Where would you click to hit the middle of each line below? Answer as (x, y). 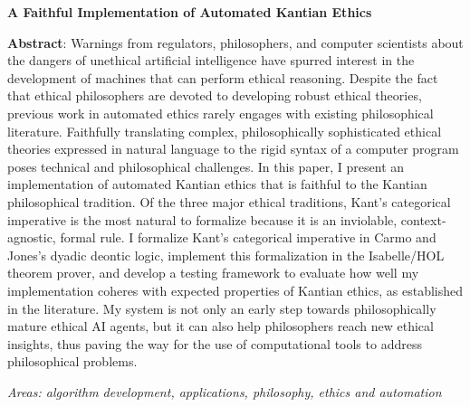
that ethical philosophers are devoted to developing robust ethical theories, (215, 95)
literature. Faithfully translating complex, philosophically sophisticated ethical (225, 131)
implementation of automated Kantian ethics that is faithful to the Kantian (217, 184)
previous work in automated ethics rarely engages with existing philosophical (221, 113)
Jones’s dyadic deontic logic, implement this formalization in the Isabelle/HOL (226, 255)
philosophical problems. (72, 361)
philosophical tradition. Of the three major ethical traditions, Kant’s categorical (229, 201)
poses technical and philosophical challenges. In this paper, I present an (206, 166)
